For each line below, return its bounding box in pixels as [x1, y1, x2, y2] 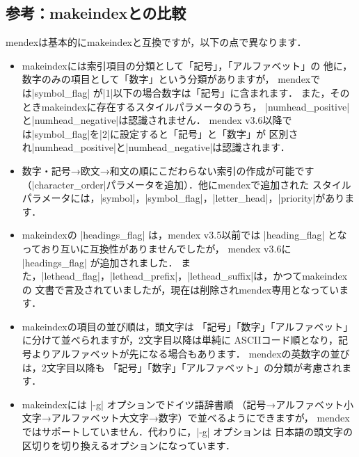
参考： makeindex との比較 [6, 2, 186, 24]
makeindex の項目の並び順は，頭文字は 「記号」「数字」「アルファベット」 [22, 319, 353, 333]
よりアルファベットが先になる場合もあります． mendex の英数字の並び [31, 346, 350, 361]
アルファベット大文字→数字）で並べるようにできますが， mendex [51, 410, 350, 425]
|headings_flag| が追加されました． [22, 255, 178, 269]
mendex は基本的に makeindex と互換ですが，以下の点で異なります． [6, 35, 307, 49]
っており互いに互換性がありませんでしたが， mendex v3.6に [22, 241, 292, 255]
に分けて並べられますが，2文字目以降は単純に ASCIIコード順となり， [22, 332, 339, 347]
